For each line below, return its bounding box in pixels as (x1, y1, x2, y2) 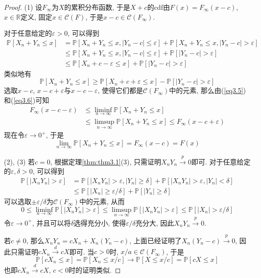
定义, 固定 (21, 11, 52, 22)
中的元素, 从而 (79, 196, 125, 207)
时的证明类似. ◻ (69, 264, 121, 275)
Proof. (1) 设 (4, 2, 43, 12)
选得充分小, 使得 (73, 217, 126, 228)
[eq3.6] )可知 (13, 95, 49, 105)
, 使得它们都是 (97, 85, 143, 95)
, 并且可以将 (32, 217, 71, 228)
